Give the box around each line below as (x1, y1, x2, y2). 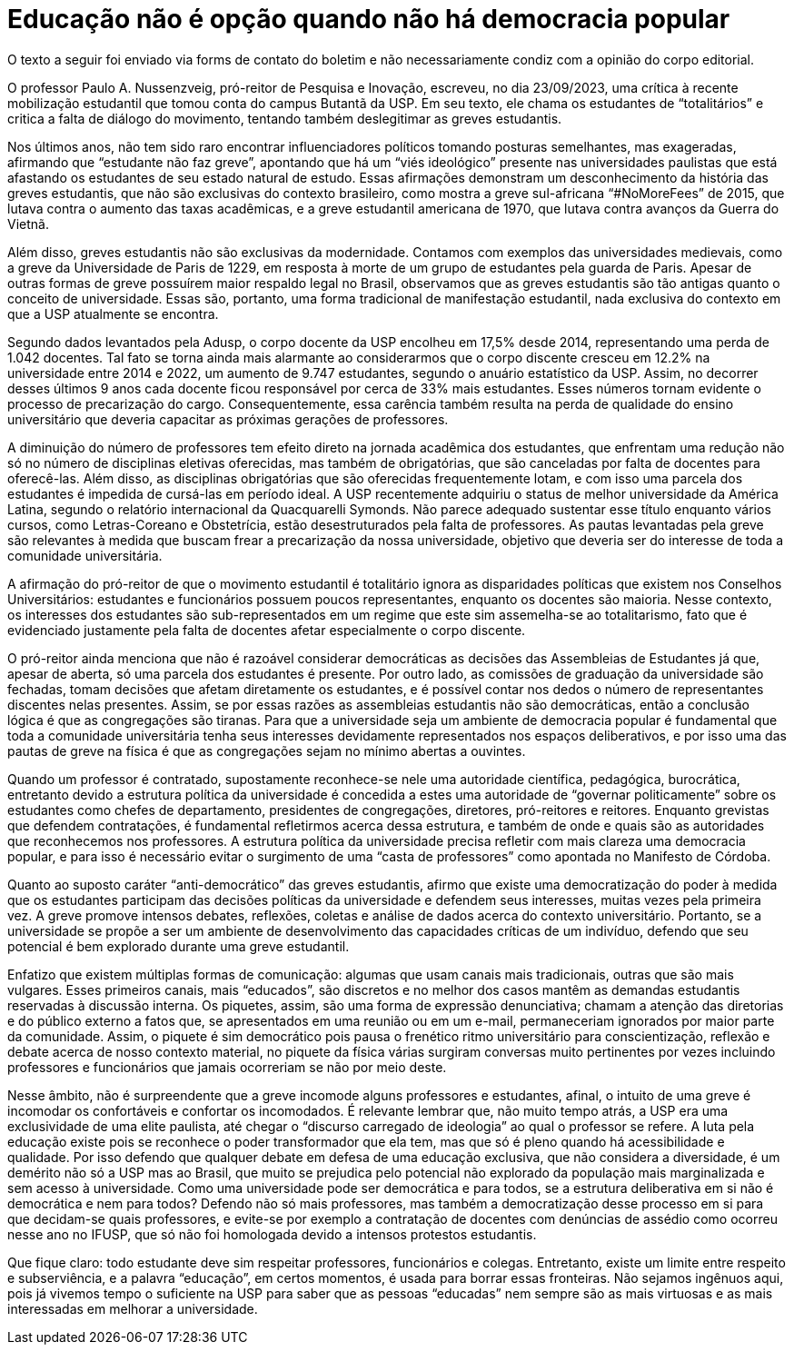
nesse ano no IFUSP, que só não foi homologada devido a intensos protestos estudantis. (7, 1226, 537, 1242)
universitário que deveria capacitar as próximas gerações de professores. (7, 411, 449, 427)
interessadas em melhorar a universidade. (7, 1300, 258, 1317)
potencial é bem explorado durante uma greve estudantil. (7, 938, 350, 954)
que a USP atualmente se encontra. (7, 305, 219, 322)
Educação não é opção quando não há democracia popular (7, 4, 730, 35)
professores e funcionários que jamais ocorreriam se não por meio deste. (7, 1059, 447, 1075)
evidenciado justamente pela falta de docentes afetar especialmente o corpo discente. (7, 621, 526, 638)
